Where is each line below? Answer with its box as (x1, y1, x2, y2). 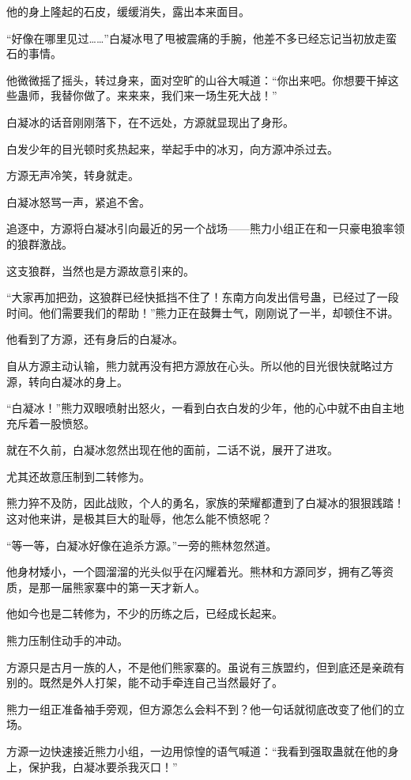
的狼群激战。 (6, 235, 73, 252)
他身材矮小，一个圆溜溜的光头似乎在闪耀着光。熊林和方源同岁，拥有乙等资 (6, 563, 394, 580)
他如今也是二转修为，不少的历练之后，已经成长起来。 (6, 605, 283, 622)
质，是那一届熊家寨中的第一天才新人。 (6, 578, 205, 595)
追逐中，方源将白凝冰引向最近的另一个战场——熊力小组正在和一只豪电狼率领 (6, 220, 405, 237)
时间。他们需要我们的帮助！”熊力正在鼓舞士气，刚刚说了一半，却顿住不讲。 (6, 304, 399, 320)
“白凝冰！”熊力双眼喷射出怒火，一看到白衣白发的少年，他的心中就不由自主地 (6, 399, 405, 416)
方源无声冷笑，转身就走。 (6, 167, 139, 184)
